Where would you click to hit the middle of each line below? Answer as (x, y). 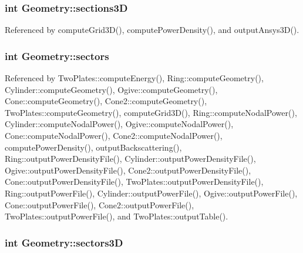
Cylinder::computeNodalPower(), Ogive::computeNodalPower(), (119, 124)
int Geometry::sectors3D (64, 242)
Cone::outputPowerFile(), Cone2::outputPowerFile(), (100, 204)
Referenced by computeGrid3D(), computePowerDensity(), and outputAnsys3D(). (152, 30)
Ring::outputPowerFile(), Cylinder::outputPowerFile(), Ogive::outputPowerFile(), (151, 193)
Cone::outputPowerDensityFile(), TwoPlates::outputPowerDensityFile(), (134, 182)
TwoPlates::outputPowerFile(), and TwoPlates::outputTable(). (117, 216)
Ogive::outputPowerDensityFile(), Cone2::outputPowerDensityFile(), (128, 170)
